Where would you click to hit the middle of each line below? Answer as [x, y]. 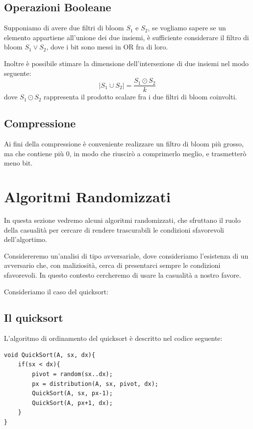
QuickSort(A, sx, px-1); [72, 393]
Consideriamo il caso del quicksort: [56, 291]
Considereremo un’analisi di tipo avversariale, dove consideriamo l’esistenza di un [126, 255]
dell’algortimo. [25, 239]
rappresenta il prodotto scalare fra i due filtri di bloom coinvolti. [140, 97]
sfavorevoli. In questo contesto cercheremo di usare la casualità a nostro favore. [123, 274]
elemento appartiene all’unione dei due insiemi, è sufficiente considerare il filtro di [126, 37]
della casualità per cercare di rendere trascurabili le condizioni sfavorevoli [114, 229]
